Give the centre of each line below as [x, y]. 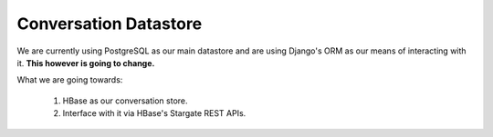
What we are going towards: [70, 80]
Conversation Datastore [110, 24]
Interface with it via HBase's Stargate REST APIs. [154, 113]
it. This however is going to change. [86, 63]
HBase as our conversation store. [125, 101]
